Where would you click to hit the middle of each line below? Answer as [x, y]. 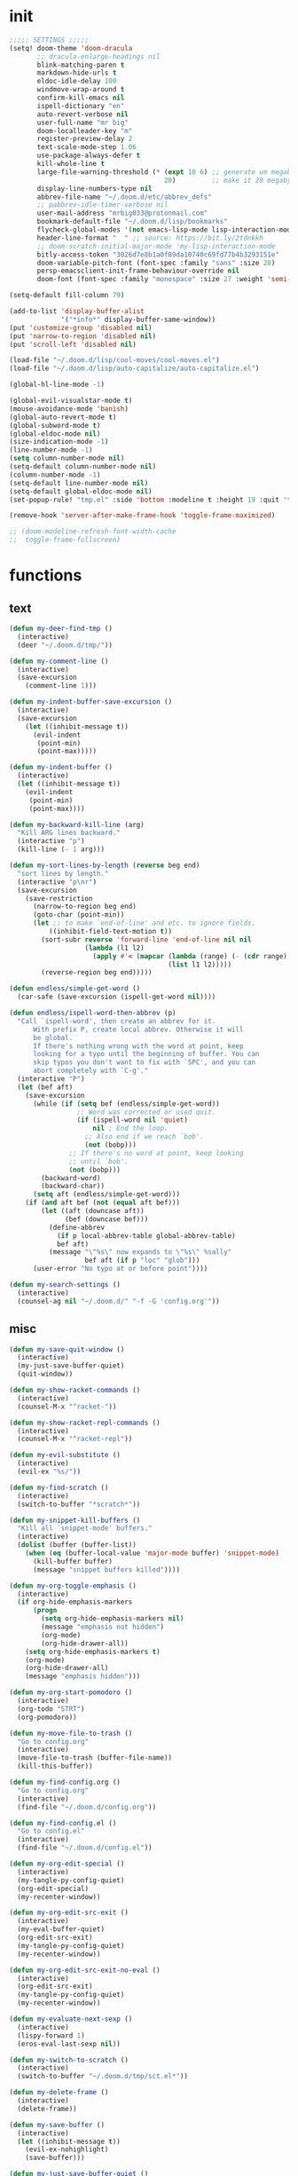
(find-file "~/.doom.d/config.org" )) [87, 1807]
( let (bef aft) [45, 1087]
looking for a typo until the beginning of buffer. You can [146, 1054]
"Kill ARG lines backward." [69, 833]
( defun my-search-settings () [65, 1285]
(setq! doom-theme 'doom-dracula [71, 48]
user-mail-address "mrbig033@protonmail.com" [122, 213]
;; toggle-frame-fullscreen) [65, 540]
